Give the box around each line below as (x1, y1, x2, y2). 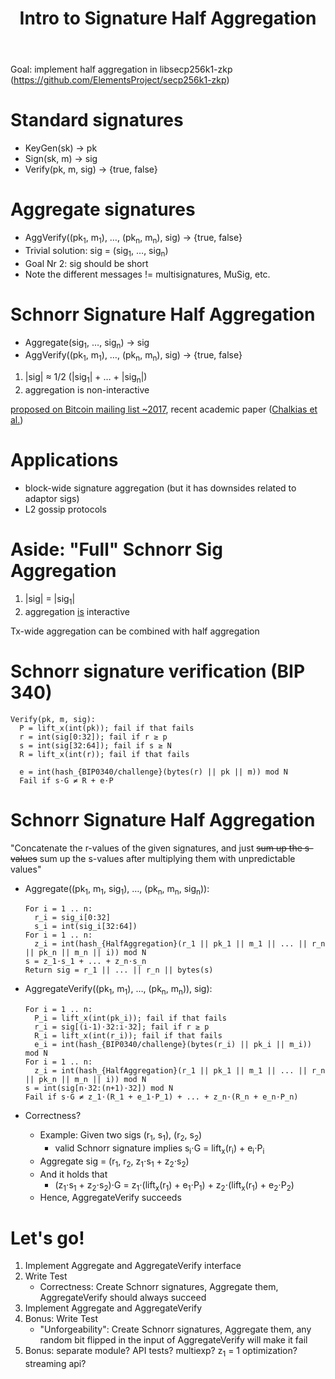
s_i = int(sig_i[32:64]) (34, 922, 138, 932)
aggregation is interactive (24, 605, 130, 617)
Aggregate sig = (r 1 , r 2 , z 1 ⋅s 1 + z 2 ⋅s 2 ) (39, 1155, 190, 1169)
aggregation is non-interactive (24, 383, 150, 396)
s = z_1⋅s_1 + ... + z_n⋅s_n (24, 957, 147, 967)
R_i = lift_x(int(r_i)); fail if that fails (34, 1031, 223, 1041)
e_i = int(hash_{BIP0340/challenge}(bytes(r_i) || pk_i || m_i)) (34, 1040, 312, 1050)
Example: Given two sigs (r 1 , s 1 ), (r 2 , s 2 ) (39, 1129, 203, 1143)
